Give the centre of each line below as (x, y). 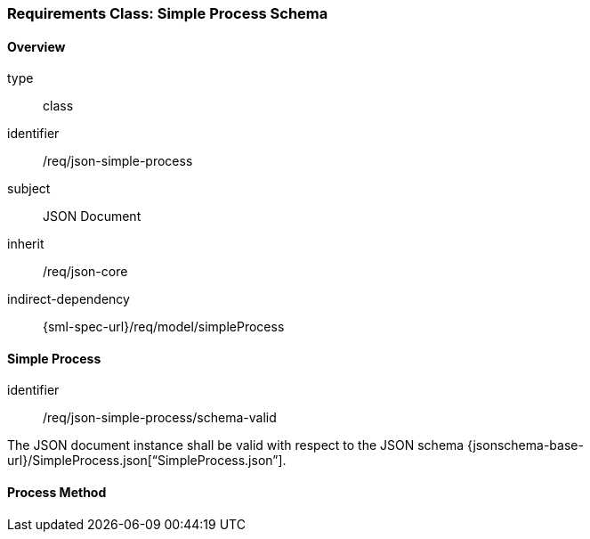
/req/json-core (85, 272)
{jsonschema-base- (525, 445)
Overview (36, 46)
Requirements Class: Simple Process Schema (168, 13)
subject (29, 189)
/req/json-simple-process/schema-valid (160, 418)
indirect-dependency (69, 299)
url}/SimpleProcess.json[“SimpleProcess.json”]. (147, 461)
